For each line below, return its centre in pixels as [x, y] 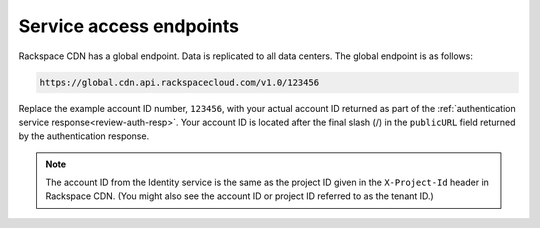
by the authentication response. [84, 136]
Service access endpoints [129, 26]
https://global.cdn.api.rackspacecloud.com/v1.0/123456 [179, 82]
